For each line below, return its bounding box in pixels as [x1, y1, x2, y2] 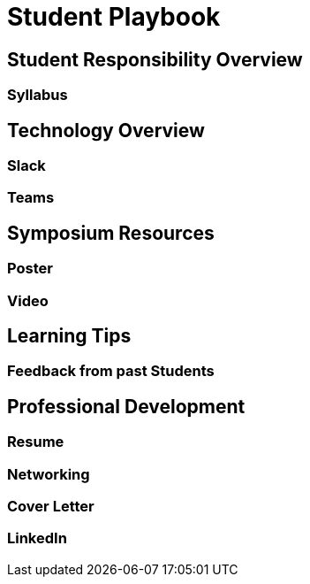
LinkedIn [7, 529, 67, 548]
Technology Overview [7, 119, 205, 142]
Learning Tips [7, 325, 132, 348]
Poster [7, 259, 53, 278]
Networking [7, 465, 90, 483]
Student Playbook [7, 2, 221, 32]
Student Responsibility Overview [7, 48, 303, 71]
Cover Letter [7, 497, 95, 516]
